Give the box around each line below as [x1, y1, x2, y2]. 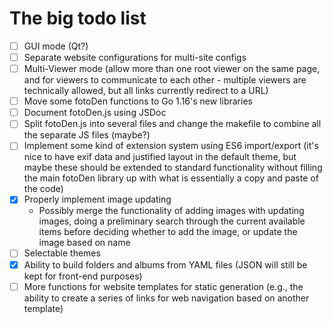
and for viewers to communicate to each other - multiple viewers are [23, 74, 307, 86]
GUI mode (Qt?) [23, 40, 89, 52]
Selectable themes [23, 247, 101, 259]
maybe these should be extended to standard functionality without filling [23, 162, 323, 174]
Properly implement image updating [23, 193, 172, 206]
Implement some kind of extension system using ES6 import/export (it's [23, 140, 319, 152]
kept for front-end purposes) [23, 270, 143, 282]
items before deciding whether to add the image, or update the [38, 226, 298, 238]
